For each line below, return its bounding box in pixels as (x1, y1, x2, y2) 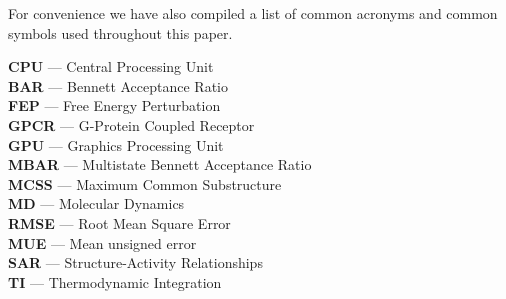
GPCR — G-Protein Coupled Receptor (8, 114, 255, 135)
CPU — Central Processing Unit (8, 56, 214, 77)
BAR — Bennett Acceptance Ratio (8, 75, 228, 96)
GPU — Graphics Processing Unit (8, 134, 224, 155)
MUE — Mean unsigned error (8, 232, 197, 253)
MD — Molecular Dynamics (8, 193, 185, 214)
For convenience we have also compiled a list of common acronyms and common (8, 3, 498, 23)
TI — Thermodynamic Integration (8, 271, 222, 292)
